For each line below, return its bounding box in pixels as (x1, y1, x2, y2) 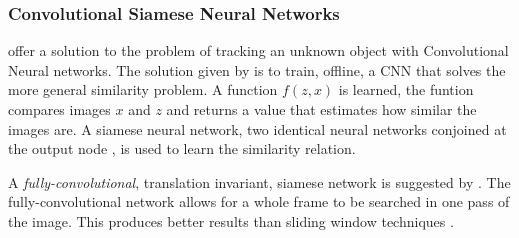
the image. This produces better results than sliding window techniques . (8, 210, 454, 231)
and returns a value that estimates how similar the (166, 99, 477, 119)
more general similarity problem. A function (8, 79, 278, 100)
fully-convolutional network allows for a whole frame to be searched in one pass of (8, 191, 510, 212)
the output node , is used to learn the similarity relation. (8, 138, 356, 159)
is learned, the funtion (338, 79, 474, 100)
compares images (8, 99, 111, 119)
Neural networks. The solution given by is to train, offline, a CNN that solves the (8, 59, 506, 80)
